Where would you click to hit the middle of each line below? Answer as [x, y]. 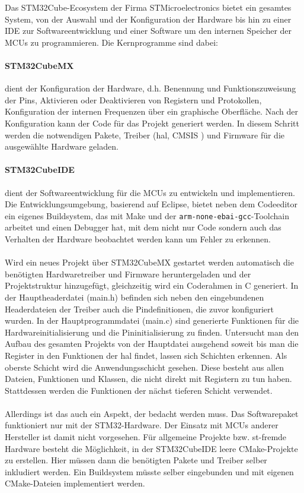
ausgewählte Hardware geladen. [62, 146]
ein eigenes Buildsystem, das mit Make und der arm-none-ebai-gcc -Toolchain [147, 215]
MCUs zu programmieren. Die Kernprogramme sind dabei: [111, 42]
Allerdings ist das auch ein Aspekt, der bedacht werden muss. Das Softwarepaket [152, 413]
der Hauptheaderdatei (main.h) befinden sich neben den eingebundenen [135, 297]
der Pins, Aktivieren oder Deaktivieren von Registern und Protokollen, [133, 99]
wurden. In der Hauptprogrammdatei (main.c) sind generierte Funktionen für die [152, 320]
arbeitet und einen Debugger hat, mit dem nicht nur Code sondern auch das [143, 227]
